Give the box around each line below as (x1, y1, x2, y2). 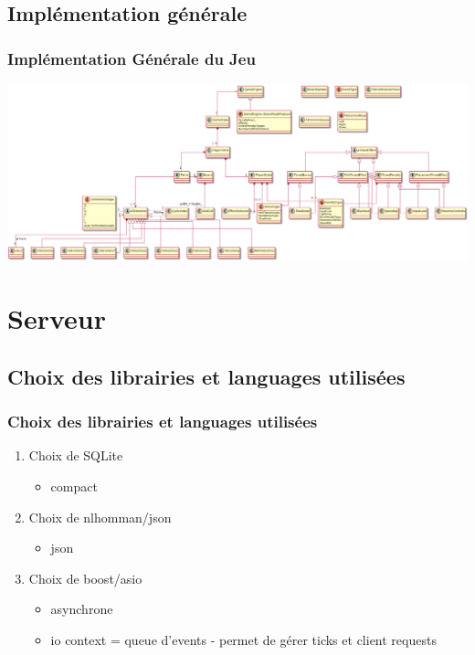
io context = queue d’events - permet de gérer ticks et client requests (50, 629, 437, 649)
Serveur (7, 300, 106, 337)
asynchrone (50, 599, 113, 618)
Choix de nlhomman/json (28, 507, 172, 526)
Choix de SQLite (28, 446, 123, 465)
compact (50, 476, 98, 495)
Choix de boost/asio (28, 568, 142, 587)
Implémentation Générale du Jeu (7, 47, 256, 69)
